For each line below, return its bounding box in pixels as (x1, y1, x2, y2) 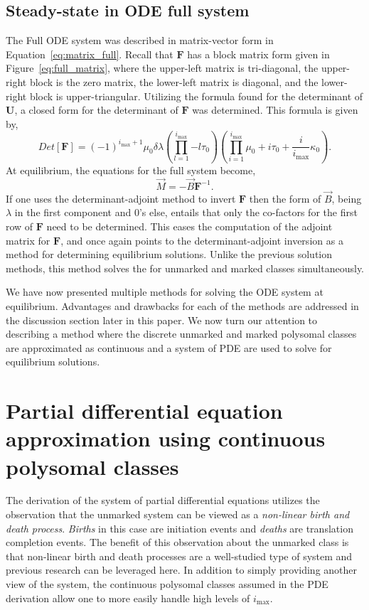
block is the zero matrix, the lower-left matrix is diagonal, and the (29, 74, 319, 89)
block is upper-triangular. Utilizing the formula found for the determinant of (29, 88, 363, 103)
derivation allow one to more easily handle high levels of (6, 590, 250, 605)
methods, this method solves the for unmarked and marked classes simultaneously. (6, 260, 365, 275)
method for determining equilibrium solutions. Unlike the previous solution (6, 247, 333, 262)
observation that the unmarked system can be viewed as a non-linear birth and (6, 507, 350, 522)
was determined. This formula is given (192, 102, 358, 117)
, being (331, 191, 362, 205)
